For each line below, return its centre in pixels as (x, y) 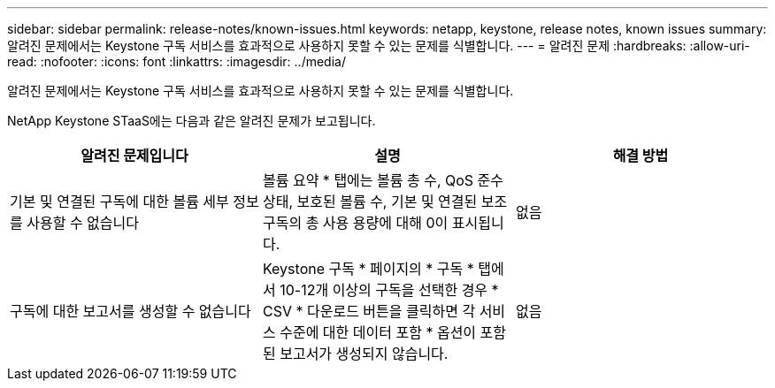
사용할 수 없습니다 (83, 223)
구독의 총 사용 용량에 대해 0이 (355, 223)
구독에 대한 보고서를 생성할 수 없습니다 (130, 311)
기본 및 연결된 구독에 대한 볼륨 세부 (119, 202)
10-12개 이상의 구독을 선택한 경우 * (389, 290)
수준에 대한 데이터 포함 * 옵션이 (378, 332)
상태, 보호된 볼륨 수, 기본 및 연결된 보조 (385, 202)
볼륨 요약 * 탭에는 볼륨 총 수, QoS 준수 (383, 180)
